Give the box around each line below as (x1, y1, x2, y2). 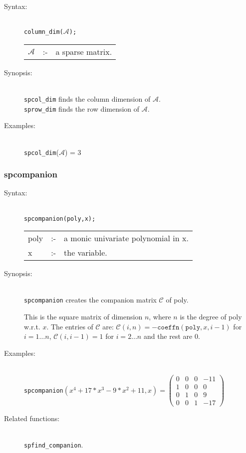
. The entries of (46, 321, 93, 331)
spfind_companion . (24, 440, 83, 450)
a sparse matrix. (55, 45, 112, 57)
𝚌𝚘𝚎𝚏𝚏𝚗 (157, 323, 180, 331)
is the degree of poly (180, 311, 242, 322)
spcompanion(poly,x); (24, 215, 96, 222)
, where (149, 311, 171, 322)
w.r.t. (24, 321, 40, 331)
